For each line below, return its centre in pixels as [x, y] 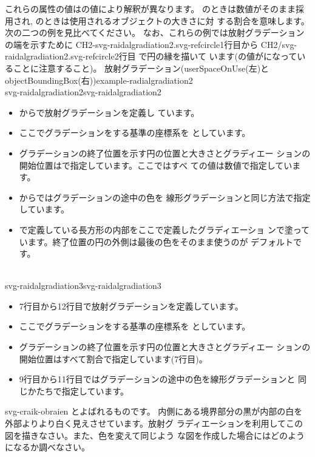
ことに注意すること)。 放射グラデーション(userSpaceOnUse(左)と [141, 68]
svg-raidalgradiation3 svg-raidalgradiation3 [83, 286]
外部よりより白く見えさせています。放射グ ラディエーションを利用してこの [154, 423]
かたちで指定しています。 [78, 391]
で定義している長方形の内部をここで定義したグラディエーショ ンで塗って [164, 229]
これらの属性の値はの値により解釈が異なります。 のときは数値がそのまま [150, 8]
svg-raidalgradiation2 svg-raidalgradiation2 [83, 92]
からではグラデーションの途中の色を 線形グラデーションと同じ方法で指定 [165, 197]
